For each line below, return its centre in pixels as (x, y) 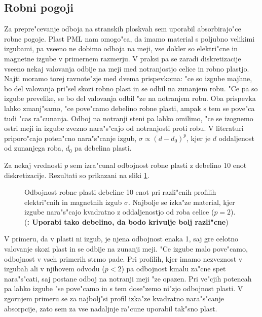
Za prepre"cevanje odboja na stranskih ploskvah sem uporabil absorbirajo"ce (123, 29)
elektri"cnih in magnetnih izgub (73, 202)
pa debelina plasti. (103, 148)
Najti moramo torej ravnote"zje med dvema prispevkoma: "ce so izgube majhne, (128, 78)
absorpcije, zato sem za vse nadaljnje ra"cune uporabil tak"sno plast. (111, 308)
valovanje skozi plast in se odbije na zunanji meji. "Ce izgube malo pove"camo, (126, 249)
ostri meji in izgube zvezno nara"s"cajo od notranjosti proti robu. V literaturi (124, 128)
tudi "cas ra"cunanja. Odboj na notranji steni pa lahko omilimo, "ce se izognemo (129, 118)
